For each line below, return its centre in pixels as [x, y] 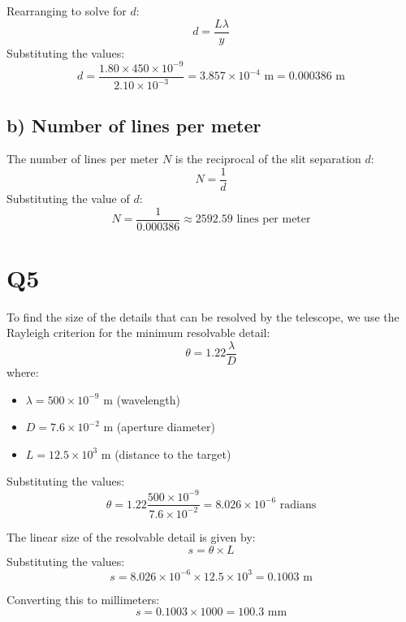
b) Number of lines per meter [134, 125]
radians [298, 505]
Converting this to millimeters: [83, 599]
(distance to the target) [173, 454]
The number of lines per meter [83, 159]
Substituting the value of [68, 199]
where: [23, 372]
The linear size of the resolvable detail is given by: [131, 536]
